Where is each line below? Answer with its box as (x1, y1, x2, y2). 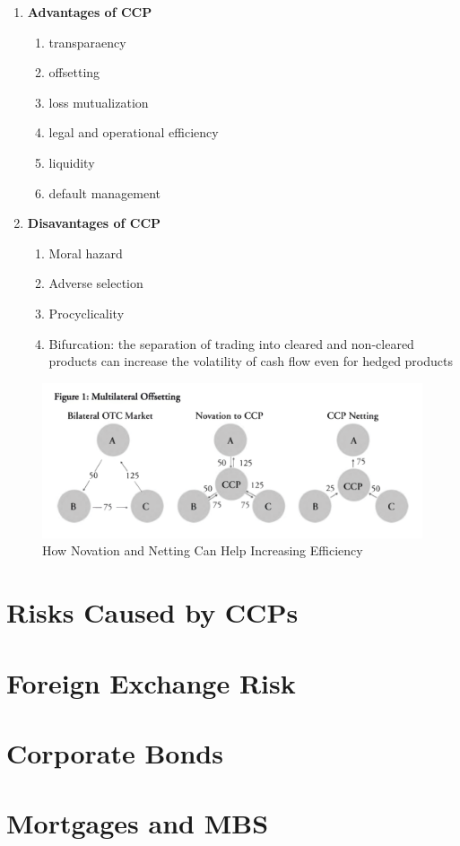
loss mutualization (48, 92, 149, 111)
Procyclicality (48, 303, 125, 322)
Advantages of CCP (27, 3, 152, 21)
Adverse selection (48, 274, 143, 292)
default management (48, 183, 161, 202)
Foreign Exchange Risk (6, 664, 296, 701)
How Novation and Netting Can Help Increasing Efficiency (42, 541, 363, 560)
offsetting (48, 63, 100, 82)
